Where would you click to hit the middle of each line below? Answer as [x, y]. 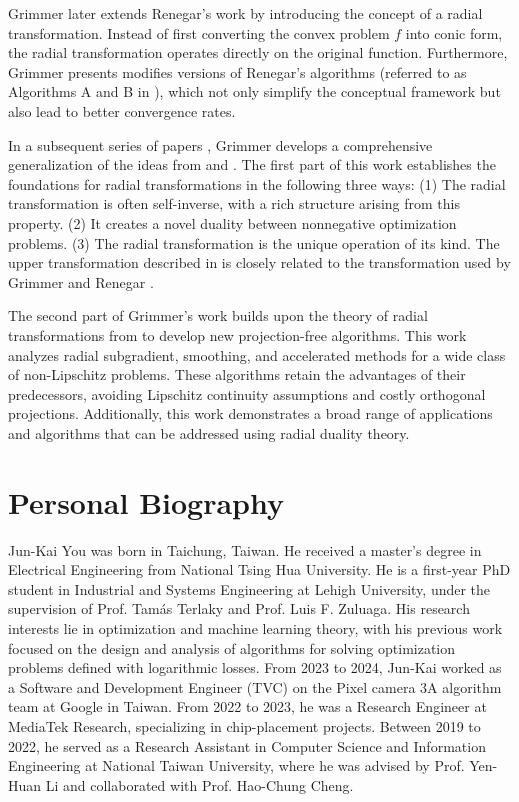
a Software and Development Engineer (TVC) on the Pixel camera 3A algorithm [255, 686]
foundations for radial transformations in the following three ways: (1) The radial [257, 183]
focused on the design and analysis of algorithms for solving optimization [232, 647]
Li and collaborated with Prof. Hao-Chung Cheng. [199, 784]
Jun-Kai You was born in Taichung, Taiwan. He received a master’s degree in [245, 549]
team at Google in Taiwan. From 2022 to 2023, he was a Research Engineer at [247, 706]
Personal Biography [146, 501]
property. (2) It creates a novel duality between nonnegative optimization [232, 222]
